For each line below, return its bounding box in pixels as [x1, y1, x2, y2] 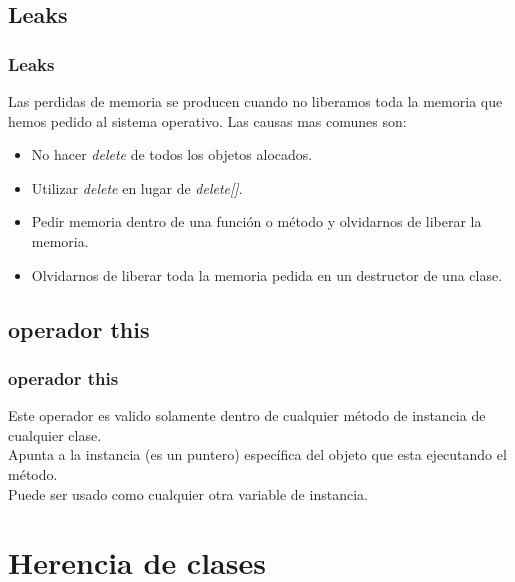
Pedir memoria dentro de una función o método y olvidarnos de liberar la [31, 211, 482, 232]
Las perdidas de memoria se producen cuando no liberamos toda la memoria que [8, 91, 503, 111]
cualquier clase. [8, 424, 102, 445]
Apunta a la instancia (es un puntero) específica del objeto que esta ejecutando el [8, 444, 507, 465]
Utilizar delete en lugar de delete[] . [31, 177, 243, 198]
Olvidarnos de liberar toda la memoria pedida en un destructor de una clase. [31, 264, 503, 285]
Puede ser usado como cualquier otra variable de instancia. [8, 483, 368, 504]
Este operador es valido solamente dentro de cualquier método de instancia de [8, 405, 486, 426]
